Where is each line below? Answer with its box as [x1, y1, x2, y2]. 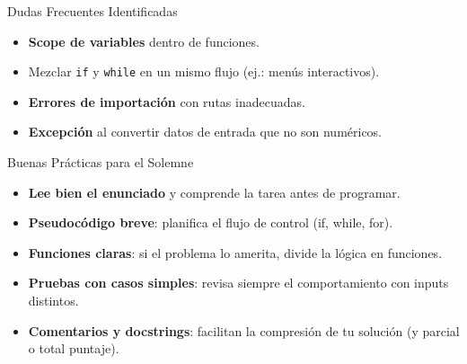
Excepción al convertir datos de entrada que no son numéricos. [28, 122, 383, 141]
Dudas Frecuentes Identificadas [7, 2, 178, 20]
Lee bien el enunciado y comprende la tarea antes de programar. [28, 182, 401, 201]
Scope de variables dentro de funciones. [28, 31, 260, 50]
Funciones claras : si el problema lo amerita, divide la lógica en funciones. [28, 243, 443, 262]
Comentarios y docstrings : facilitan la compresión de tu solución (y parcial [28, 321, 460, 340]
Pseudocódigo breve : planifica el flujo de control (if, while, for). [28, 213, 393, 232]
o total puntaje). [28, 339, 119, 358]
